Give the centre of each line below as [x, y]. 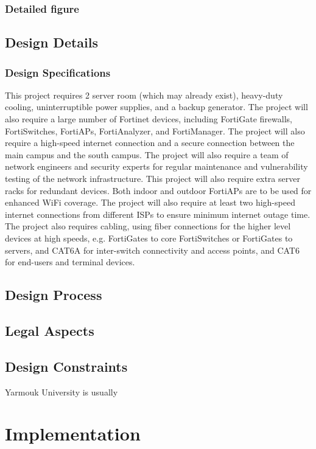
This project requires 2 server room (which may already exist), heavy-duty [144, 95]
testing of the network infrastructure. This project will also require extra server [153, 178]
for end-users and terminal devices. [70, 262]
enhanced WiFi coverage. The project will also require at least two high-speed [150, 202]
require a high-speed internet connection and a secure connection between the [150, 143]
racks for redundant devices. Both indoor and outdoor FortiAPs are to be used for [158, 190]
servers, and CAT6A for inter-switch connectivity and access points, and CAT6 [152, 250]
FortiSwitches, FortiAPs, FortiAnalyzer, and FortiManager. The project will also [155, 131]
